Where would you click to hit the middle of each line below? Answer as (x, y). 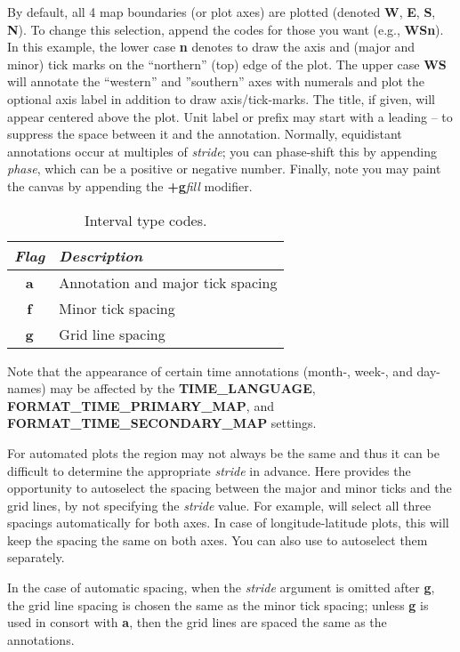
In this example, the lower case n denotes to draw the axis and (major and (211, 47)
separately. (36, 557)
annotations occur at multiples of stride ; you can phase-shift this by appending (222, 151)
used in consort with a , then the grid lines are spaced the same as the (197, 622)
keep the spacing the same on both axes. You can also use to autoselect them (218, 539)
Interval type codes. (145, 220)
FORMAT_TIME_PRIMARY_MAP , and (141, 405)
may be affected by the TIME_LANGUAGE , (183, 388)
